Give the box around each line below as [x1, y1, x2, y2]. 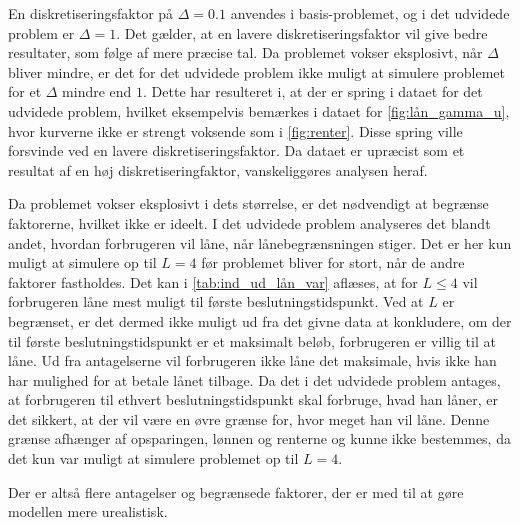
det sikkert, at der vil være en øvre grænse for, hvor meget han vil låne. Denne [8, 408, 490, 429]
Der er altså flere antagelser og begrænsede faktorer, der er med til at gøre [8, 481, 464, 502]
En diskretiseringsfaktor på [8, 3, 174, 23]
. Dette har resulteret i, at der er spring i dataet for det [143, 81, 483, 102]
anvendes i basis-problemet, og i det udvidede [230, 3, 510, 23]
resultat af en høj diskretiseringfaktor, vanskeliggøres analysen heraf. [8, 159, 428, 180]
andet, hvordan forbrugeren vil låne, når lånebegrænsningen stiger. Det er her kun [8, 232, 512, 253]
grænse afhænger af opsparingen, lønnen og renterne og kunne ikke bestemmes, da [8, 428, 511, 449]
